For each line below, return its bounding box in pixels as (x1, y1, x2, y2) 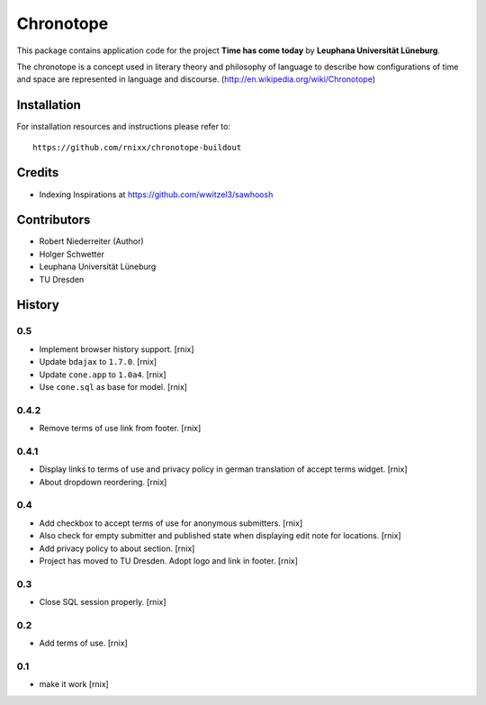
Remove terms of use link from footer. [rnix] (39, 423, 202, 434)
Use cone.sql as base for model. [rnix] (39, 381, 188, 392)
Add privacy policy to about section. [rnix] (39, 543, 195, 554)
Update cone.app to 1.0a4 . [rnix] (39, 369, 166, 380)
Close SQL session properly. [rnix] (39, 597, 166, 608)
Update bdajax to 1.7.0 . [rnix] (39, 357, 157, 367)
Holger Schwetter (39, 249, 105, 259)
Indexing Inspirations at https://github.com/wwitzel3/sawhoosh (39, 189, 274, 200)
